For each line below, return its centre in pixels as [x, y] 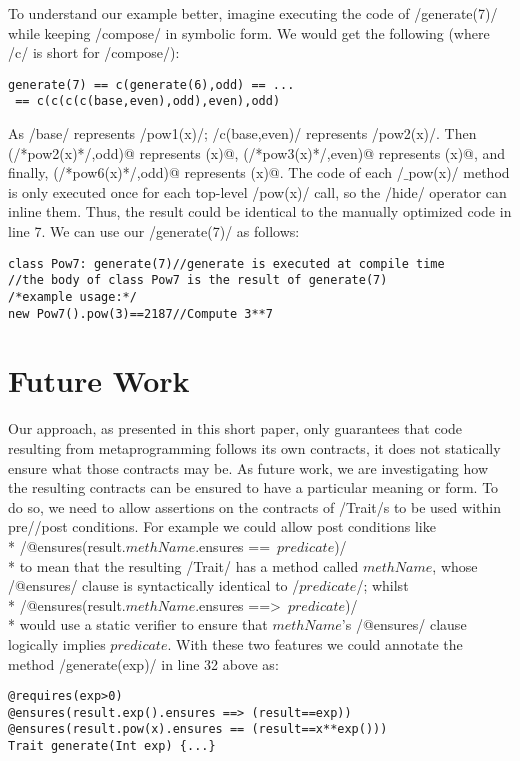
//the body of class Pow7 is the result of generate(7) [198, 280]
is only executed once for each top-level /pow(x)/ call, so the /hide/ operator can [257, 191]
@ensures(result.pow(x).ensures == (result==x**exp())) [198, 729]
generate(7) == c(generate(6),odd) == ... [151, 84]
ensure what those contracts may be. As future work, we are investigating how [248, 467]
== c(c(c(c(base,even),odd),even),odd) [148, 101]
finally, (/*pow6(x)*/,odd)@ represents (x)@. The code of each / [206, 172]
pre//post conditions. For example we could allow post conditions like [222, 526]
